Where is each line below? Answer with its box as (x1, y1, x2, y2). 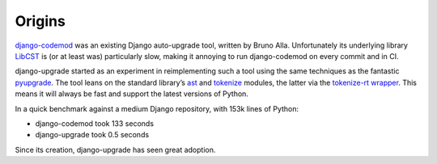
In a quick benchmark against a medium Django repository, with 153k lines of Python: (15, 103, 299, 113)
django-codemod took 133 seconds (35, 118, 154, 128)
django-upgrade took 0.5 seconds (35, 130, 150, 140)
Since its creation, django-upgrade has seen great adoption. (15, 145, 216, 154)
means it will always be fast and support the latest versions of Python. (15, 89, 248, 99)
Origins (15, 12, 66, 30)
